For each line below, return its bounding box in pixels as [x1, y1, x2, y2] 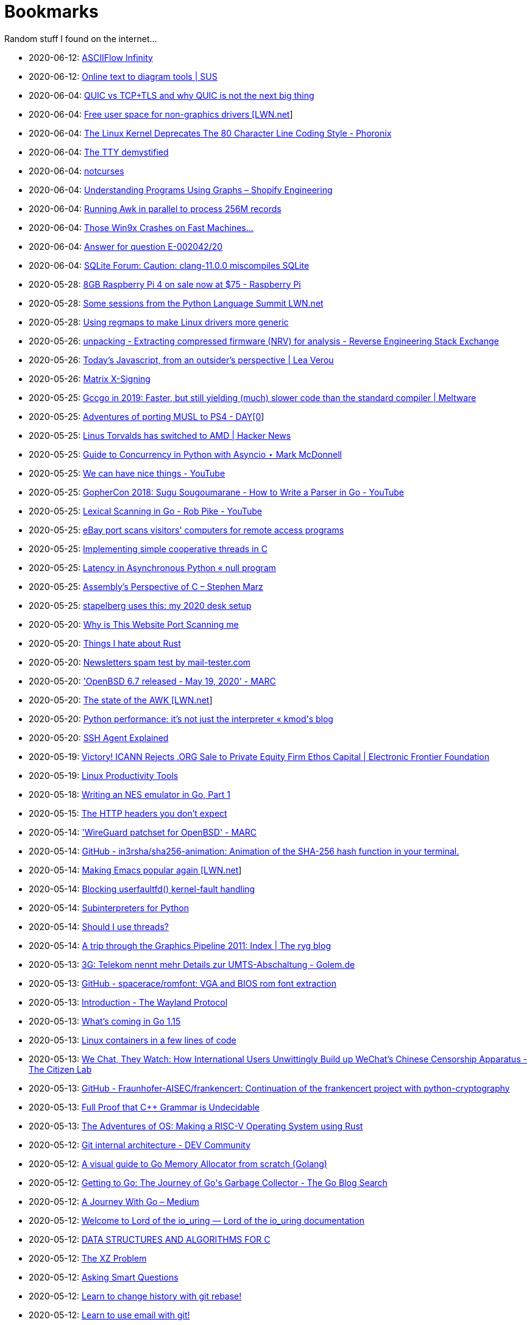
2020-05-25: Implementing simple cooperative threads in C [29, 543, 268, 554]
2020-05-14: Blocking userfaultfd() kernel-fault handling [29, 883, 255, 894]
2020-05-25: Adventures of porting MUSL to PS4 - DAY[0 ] [29, 411, 264, 422]
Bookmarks [4, 1, 99, 22]
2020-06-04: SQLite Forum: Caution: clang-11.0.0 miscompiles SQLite [29, 260, 310, 271]
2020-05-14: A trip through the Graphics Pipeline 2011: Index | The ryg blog [29, 940, 331, 951]
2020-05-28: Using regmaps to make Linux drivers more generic [29, 316, 289, 327]
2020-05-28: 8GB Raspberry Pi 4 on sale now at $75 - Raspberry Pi [29, 279, 301, 290]
